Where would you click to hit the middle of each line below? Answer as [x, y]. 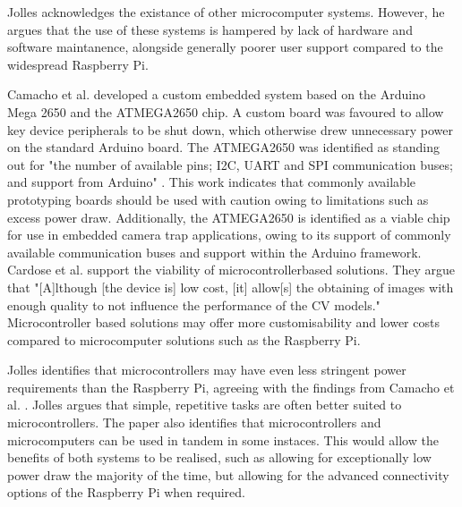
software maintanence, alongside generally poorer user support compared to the [225, 47]
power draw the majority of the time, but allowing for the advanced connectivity [228, 474]
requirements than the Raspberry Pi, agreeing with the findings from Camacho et [231, 387]
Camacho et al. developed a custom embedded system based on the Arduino [216, 94]
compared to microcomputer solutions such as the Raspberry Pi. [184, 339]
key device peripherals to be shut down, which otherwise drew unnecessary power [230, 129]
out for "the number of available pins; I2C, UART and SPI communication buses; [230, 164]
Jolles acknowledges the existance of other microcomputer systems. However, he [226, 12]
